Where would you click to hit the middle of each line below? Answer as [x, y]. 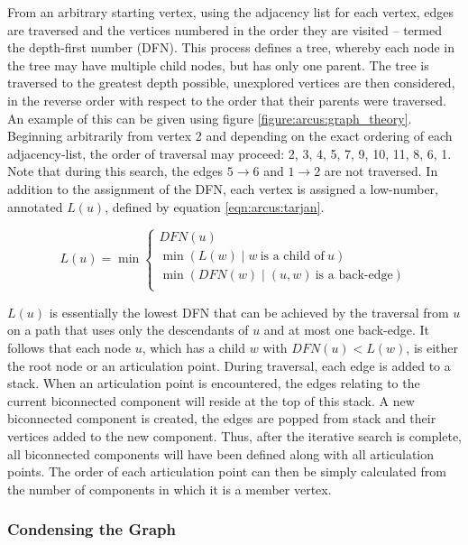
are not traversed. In [381, 171]
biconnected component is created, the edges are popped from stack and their [222, 418]
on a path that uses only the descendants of [128, 330]
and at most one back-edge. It [347, 330]
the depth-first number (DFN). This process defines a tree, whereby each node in [231, 47]
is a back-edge [354, 276]
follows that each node [69, 347]
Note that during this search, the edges [115, 171]
